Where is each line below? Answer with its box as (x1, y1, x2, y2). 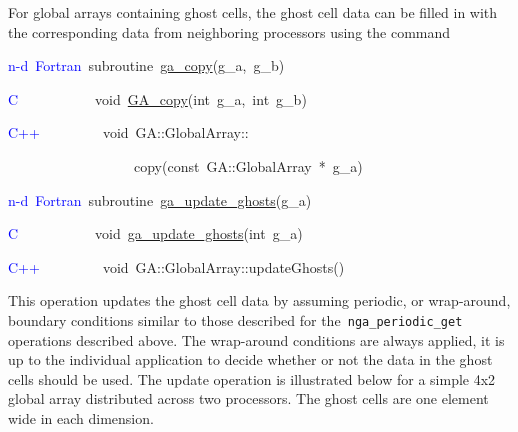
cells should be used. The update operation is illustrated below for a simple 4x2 (8, 368, 496, 389)
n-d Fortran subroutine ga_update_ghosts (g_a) (8, 189, 312, 210)
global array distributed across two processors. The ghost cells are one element (8, 388, 489, 409)
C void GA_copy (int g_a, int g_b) (8, 88, 307, 109)
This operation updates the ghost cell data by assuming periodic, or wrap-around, (8, 290, 511, 311)
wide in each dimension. (8, 407, 154, 428)
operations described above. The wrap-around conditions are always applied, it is (8, 329, 505, 350)
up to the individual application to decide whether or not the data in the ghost (8, 349, 493, 370)
